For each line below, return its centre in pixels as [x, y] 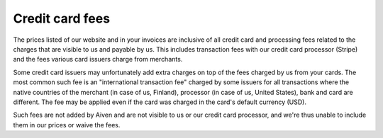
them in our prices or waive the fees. [67, 125]
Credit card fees [61, 18]
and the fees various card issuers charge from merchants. [98, 59]
